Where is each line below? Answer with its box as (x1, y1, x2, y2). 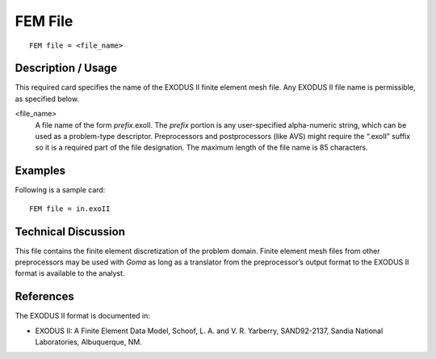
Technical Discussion (15, 225, 125, 239)
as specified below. (15, 94, 80, 103)
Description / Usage (15, 61, 117, 75)
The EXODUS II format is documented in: (15, 311, 151, 321)
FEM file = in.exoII (29, 204, 111, 213)
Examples (15, 164, 66, 178)
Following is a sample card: (15, 185, 106, 195)
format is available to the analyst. (15, 268, 125, 278)
